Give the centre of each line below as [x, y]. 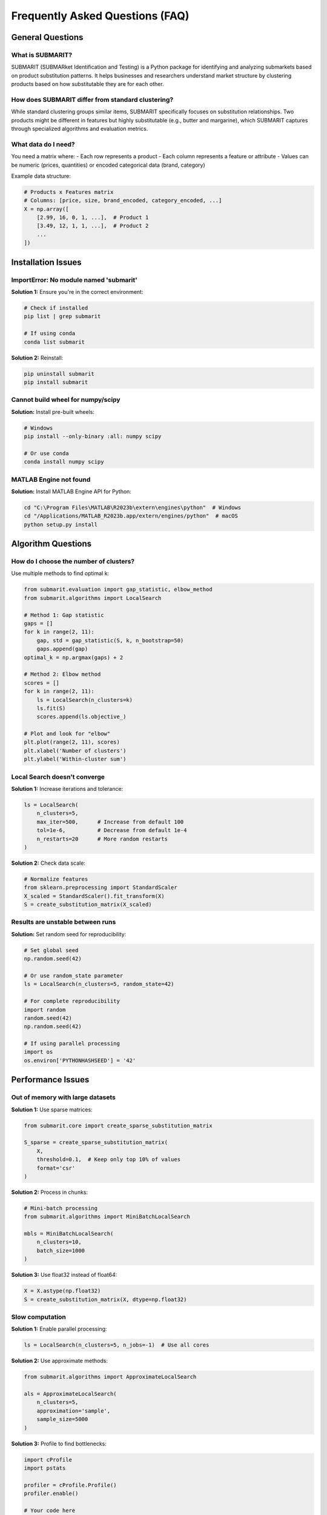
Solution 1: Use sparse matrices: [52, 1110]
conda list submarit [54, 342]
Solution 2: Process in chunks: [50, 1192]
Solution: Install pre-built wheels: [53, 411]
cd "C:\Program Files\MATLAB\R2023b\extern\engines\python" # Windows [133, 507]
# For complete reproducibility [72, 1001]
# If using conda [50, 334]
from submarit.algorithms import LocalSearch [93, 598]
